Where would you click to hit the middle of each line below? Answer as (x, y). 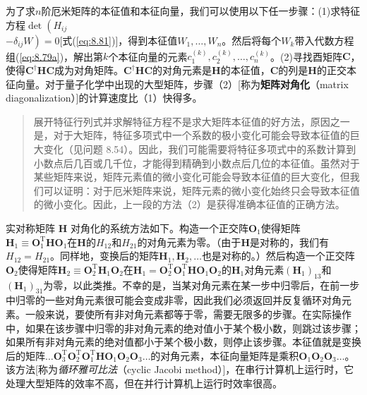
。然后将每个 (252, 40)
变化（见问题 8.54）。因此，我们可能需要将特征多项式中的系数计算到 (200, 148)
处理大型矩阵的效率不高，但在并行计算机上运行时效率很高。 (144, 383)
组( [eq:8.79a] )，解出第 (55, 56)
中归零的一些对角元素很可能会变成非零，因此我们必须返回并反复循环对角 (174, 300)
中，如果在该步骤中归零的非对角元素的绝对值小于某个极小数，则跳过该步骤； (183, 328)
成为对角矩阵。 (89, 70)
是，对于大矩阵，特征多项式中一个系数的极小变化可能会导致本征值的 (192, 135)
